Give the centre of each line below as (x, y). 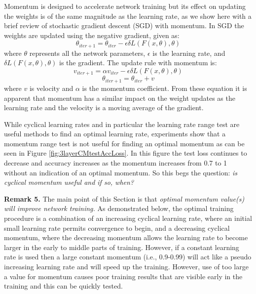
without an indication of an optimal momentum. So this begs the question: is (121, 172)
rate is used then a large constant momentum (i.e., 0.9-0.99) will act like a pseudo (128, 257)
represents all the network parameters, (87, 53)
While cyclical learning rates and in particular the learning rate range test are (122, 124)
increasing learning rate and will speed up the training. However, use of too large (126, 267)
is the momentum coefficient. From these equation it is (165, 88)
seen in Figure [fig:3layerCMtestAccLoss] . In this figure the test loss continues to (126, 153)
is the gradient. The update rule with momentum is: (138, 63)
